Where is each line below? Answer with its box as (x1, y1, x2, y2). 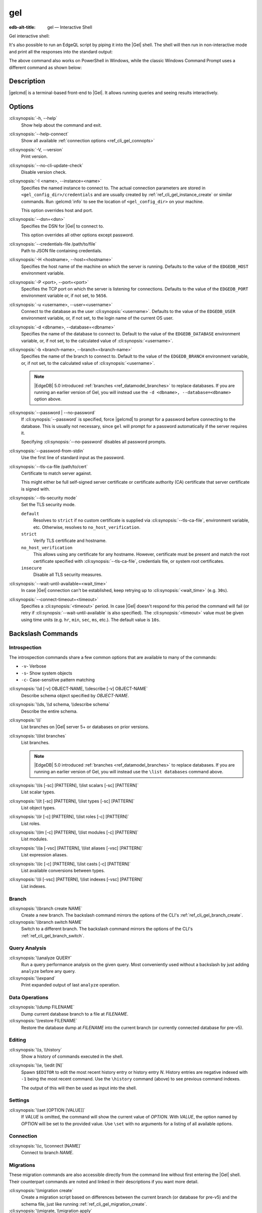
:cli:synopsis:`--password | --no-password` (9, 410, 96, 415)
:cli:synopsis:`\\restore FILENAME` (9, 1018, 78, 1024)
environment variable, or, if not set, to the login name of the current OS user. (21, 315, 174, 321)
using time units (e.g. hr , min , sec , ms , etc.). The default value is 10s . (21, 617, 161, 623)
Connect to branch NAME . (21, 1150, 74, 1156)
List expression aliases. (21, 852, 68, 858)
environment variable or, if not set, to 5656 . (21, 293, 108, 298)
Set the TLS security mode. (21, 502, 76, 508)
